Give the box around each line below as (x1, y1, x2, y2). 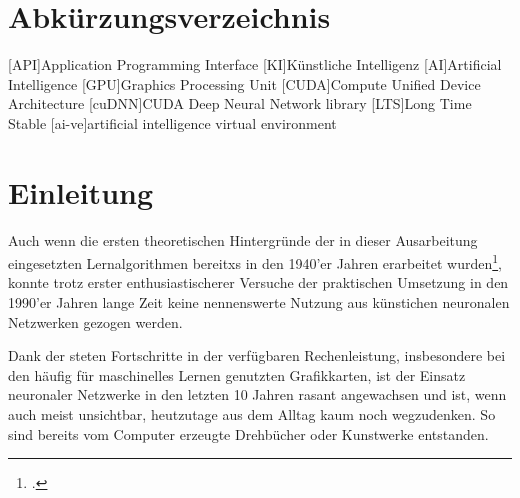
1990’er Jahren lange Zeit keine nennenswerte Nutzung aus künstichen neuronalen (8, 292, 510, 313)
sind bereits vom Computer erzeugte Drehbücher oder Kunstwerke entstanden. (8, 423, 489, 444)
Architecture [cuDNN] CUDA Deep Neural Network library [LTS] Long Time (8, 93, 472, 114)
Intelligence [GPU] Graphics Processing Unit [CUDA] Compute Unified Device (8, 73, 481, 94)
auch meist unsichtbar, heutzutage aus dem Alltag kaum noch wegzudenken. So (8, 404, 496, 425)
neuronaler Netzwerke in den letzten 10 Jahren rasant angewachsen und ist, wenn (8, 384, 507, 405)
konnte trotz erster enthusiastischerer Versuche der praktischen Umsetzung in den (8, 272, 509, 293)
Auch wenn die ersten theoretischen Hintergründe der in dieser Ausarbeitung (8, 229, 478, 250)
